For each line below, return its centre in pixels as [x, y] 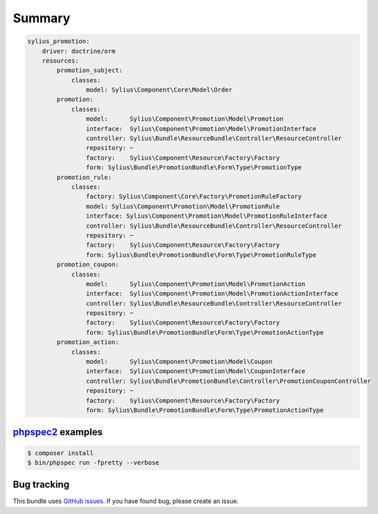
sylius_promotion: [59, 41]
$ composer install [60, 453]
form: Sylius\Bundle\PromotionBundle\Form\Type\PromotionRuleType [201, 255]
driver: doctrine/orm [79, 51]
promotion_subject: [89, 70]
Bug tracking [41, 485]
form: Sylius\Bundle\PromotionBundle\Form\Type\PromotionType [194, 168]
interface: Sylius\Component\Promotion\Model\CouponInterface [196, 371]
